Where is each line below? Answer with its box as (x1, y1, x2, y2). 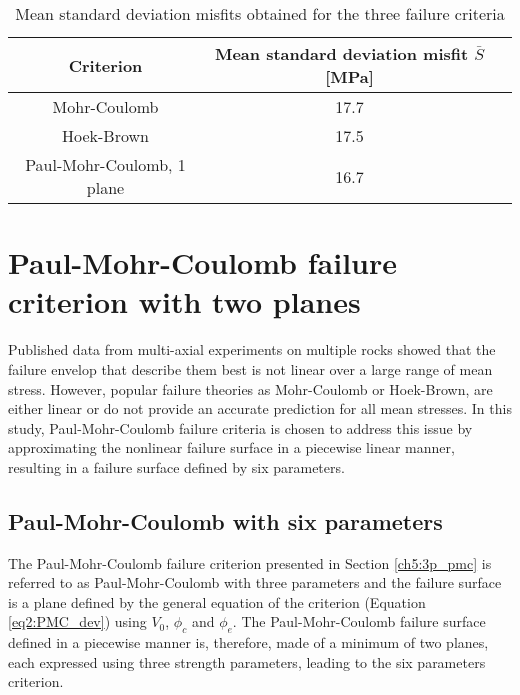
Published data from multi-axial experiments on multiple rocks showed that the (8, 339, 496, 360)
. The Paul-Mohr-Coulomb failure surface (232, 611, 486, 632)
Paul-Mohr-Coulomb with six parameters (8, 505, 443, 536)
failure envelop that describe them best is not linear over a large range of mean (8, 358, 493, 379)
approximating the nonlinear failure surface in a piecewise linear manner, (8, 437, 455, 458)
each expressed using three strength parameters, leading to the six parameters (8, 651, 486, 672)
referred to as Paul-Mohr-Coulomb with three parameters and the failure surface (8, 572, 502, 593)
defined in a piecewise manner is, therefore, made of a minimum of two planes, (8, 632, 489, 653)
